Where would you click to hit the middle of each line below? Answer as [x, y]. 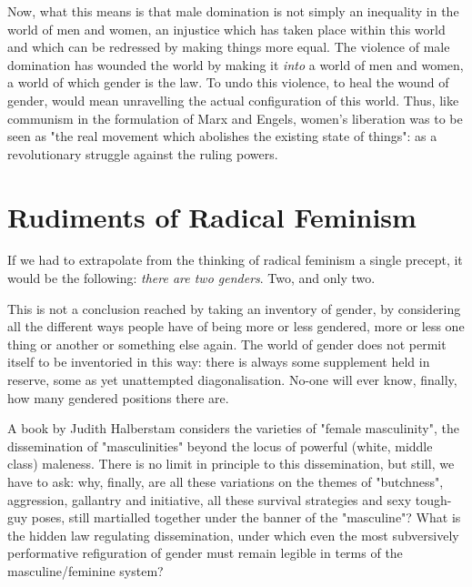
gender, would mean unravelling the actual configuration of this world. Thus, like [233, 100]
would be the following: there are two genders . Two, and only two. [191, 278]
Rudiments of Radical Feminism [212, 216]
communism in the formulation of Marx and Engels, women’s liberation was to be [235, 118]
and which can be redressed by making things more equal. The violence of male [229, 47]
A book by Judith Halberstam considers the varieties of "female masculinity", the [233, 428]
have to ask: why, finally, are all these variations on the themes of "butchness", [226, 481]
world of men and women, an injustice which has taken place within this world [226, 29]
